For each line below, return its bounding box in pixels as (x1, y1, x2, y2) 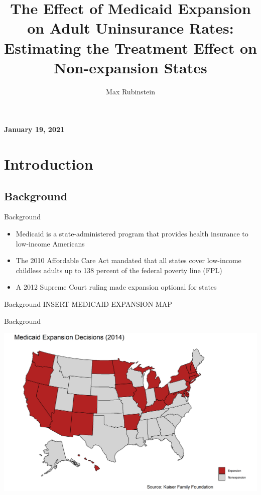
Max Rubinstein (106, 86, 155, 96)
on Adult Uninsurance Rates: (27, 18, 234, 38)
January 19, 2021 (4, 124, 65, 135)
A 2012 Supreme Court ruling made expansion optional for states (16, 282, 217, 292)
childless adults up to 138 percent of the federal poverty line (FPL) (16, 265, 222, 275)
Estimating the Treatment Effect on (4, 37, 257, 58)
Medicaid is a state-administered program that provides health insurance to (16, 228, 248, 239)
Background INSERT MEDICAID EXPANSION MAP (4, 299, 172, 309)
